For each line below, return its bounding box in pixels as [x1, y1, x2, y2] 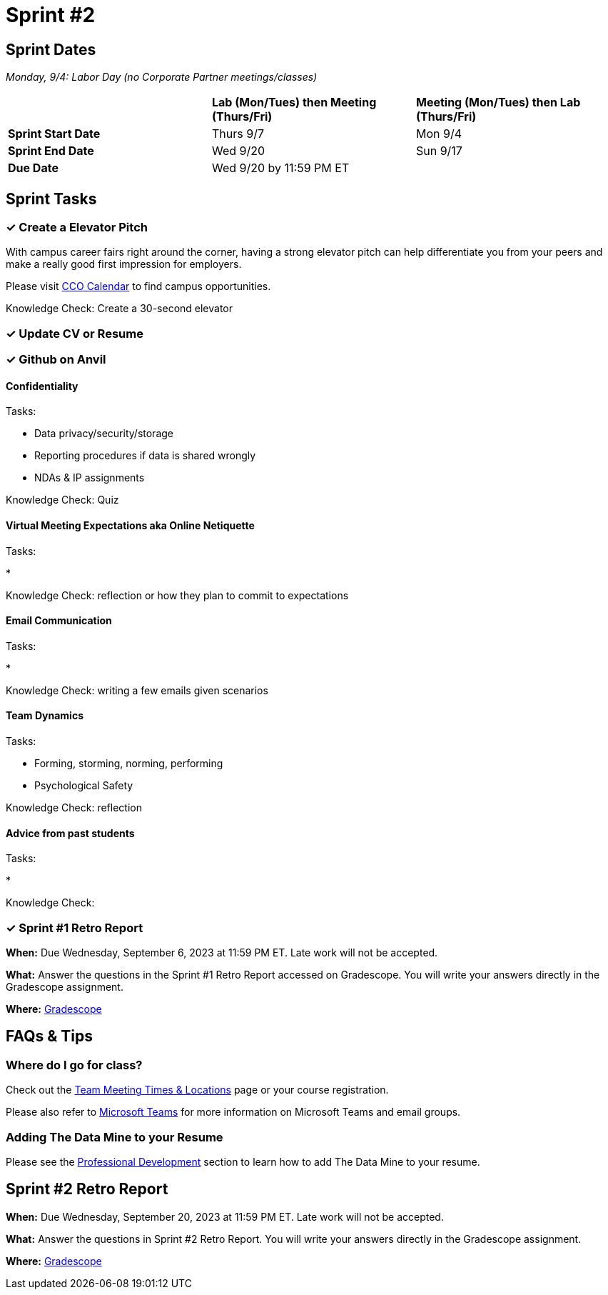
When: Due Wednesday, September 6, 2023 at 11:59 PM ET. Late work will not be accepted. [6, 946, 438, 959]
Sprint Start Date [8, 126, 101, 141]
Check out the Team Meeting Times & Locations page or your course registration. [6, 1084, 389, 1096]
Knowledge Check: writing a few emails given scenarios [6, 684, 268, 696]
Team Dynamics [6, 709, 83, 722]
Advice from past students [6, 826, 135, 839]
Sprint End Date [8, 144, 94, 159]
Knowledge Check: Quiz [6, 494, 119, 506]
